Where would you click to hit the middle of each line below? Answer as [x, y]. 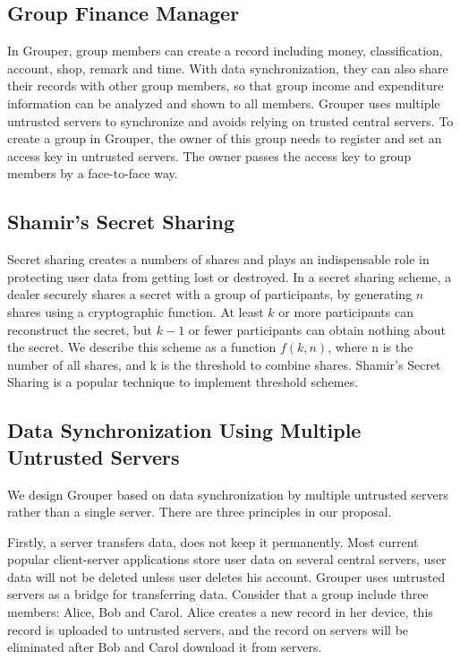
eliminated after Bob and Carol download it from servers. [165, 647]
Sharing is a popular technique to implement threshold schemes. [183, 382]
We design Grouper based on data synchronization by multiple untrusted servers [228, 494]
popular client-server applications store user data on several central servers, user [227, 559]
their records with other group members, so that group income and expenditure [226, 86]
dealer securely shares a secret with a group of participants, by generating [210, 294]
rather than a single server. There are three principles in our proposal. [200, 512]
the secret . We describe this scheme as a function [142, 347]
